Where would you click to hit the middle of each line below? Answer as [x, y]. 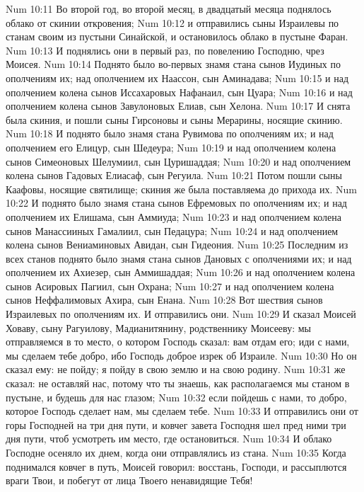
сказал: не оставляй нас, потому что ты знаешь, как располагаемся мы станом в [178, 383]
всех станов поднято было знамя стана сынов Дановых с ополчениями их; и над [179, 258]
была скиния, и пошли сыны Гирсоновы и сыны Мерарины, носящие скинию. [174, 119]
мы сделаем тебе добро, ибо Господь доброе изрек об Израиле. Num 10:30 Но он [181, 355]
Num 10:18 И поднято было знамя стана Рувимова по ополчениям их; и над [170, 133]
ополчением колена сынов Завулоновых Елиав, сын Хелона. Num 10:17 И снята [178, 106]
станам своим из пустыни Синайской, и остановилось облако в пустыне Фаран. [177, 36]
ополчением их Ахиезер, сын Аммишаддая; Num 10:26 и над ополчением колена [181, 272]
